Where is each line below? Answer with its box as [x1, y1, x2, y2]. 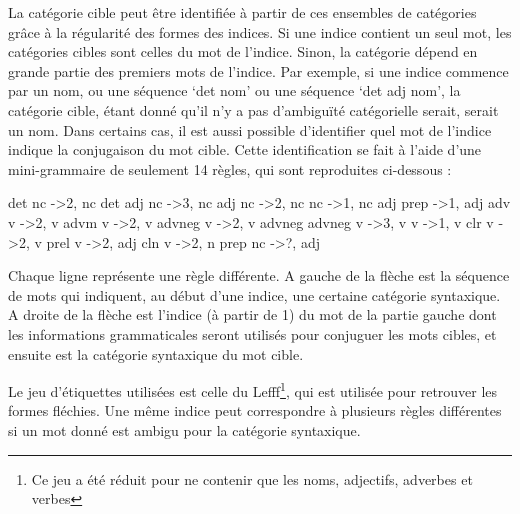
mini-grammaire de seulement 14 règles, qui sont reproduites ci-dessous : [8, 158, 452, 179]
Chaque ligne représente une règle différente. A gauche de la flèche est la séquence [8, 265, 510, 286]
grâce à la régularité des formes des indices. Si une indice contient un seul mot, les [8, 21, 512, 42]
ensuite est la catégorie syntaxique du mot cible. [8, 343, 304, 364]
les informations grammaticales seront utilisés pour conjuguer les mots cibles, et [8, 323, 497, 344]
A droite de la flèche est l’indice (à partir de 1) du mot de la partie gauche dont [8, 304, 497, 325]
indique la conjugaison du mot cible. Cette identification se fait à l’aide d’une [8, 139, 482, 160]
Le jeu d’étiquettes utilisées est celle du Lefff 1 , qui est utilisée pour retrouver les [8, 378, 498, 401]
